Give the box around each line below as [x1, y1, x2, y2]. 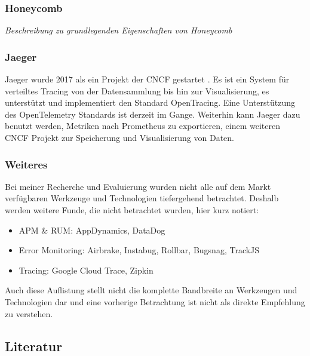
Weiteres [5, 156, 48, 171]
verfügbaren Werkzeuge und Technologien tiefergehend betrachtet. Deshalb [5, 192, 279, 204]
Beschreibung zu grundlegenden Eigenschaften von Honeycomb [5, 24, 232, 36]
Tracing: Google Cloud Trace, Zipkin [19, 263, 154, 276]
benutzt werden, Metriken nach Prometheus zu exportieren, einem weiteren [5, 119, 280, 132]
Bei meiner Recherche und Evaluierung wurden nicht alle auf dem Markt [5, 180, 271, 192]
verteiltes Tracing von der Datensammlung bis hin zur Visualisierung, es [5, 84, 269, 97]
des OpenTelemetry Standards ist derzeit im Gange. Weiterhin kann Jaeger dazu [5, 108, 300, 120]
